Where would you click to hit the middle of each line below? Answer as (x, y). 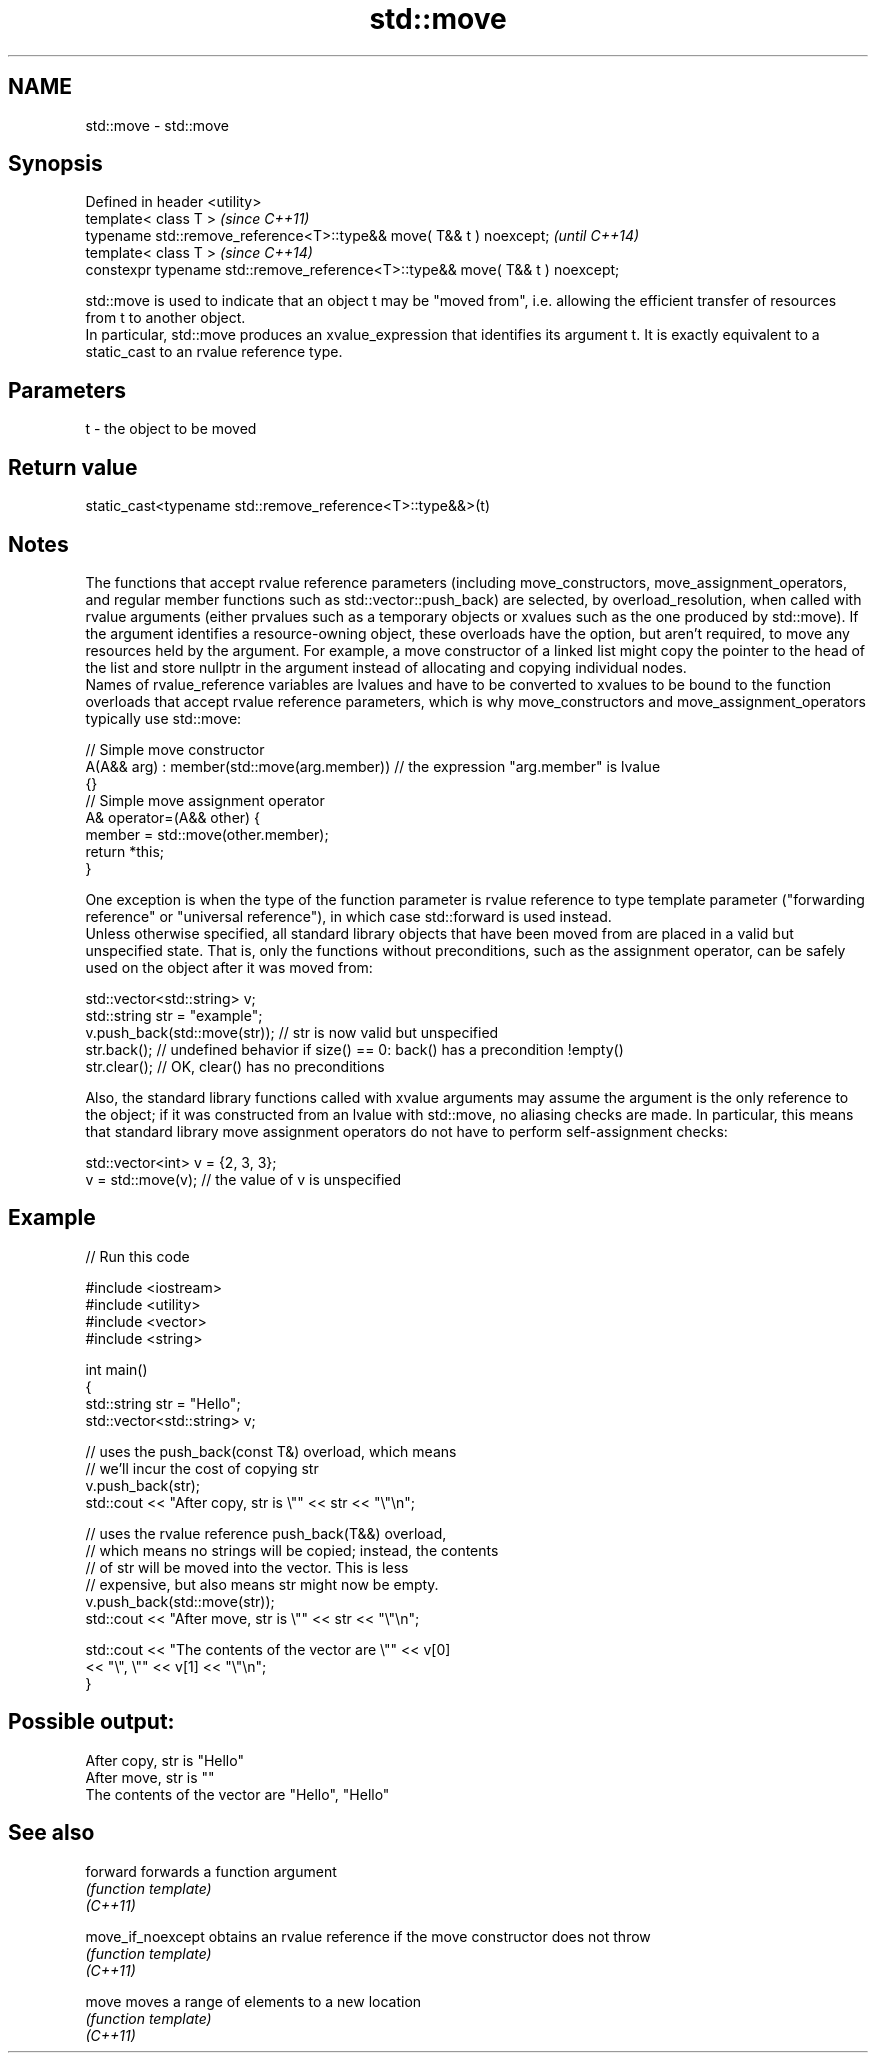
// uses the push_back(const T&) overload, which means (271, 1451)
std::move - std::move (157, 125)
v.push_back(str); (142, 1485)
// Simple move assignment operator (205, 800)
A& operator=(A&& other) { (173, 817)
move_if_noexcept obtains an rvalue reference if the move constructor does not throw (368, 1936)
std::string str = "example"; (174, 1015)
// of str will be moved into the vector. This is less (247, 1567)
